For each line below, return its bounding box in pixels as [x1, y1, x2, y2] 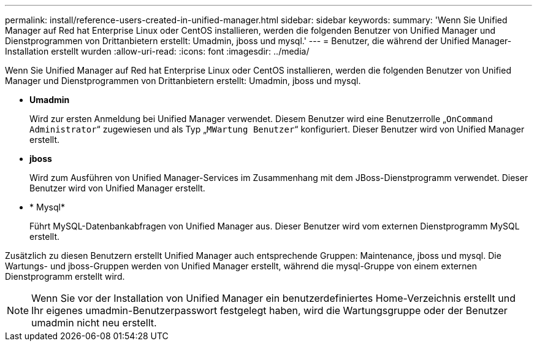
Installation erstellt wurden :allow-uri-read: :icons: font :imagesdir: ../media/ [5, 46, 310, 56]
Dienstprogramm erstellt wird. [5, 271, 125, 282]
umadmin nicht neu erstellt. [31, 317, 157, 329]
